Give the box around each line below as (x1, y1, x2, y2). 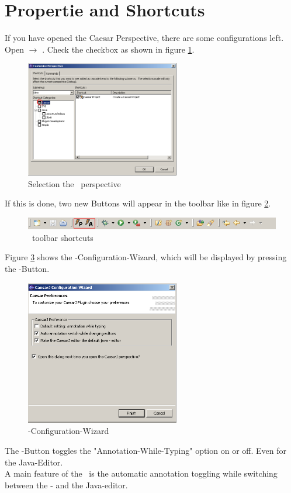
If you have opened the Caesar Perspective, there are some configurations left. (5, 32, 284, 44)
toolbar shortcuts (32, 231, 93, 243)
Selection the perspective (28, 177, 121, 189)
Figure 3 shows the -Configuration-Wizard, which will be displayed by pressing (5, 251, 287, 263)
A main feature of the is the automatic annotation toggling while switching (5, 467, 278, 480)
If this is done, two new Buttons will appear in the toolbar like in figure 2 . (5, 197, 271, 209)
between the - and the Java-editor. (5, 478, 128, 491)
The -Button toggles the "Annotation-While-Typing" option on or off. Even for (5, 444, 286, 456)
